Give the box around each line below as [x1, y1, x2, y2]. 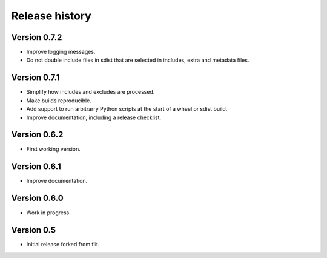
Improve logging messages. [26, 48, 96, 56]
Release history [11, 9, 92, 22]
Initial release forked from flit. [26, 241, 100, 248]
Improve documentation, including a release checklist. [26, 114, 162, 121]
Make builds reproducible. [26, 97, 92, 104]
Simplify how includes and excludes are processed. [26, 88, 155, 96]
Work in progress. [26, 209, 71, 216]
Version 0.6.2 [11, 130, 64, 140]
